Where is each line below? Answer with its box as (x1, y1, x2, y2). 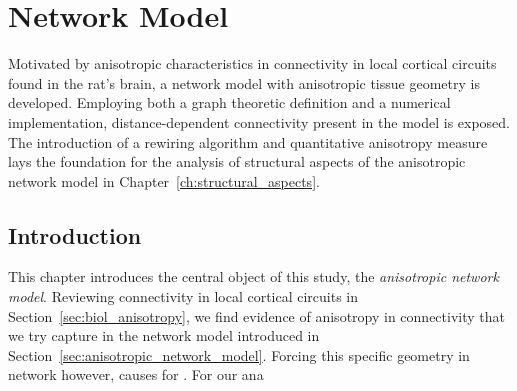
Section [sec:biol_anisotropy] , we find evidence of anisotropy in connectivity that (8, 305, 505, 326)
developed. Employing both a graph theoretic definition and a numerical (8, 92, 451, 113)
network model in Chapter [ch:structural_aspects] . (8, 170, 320, 191)
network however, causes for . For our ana (8, 364, 264, 385)
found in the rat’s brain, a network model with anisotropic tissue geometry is (8, 72, 480, 93)
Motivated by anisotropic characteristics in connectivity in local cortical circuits (8, 53, 497, 74)
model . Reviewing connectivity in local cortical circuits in (8, 286, 359, 307)
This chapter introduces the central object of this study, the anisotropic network (8, 266, 499, 287)
